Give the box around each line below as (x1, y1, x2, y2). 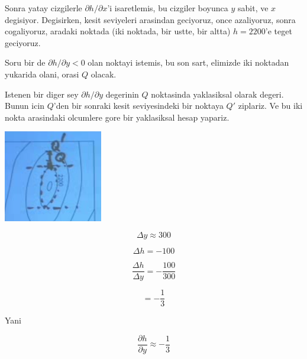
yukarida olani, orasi (5, 67, 79, 80)
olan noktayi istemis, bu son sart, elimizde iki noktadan (88, 56, 289, 69)
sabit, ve (237, 2, 269, 14)
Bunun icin (5, 99, 45, 112)
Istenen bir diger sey (5, 88, 79, 100)
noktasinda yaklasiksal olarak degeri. (151, 88, 284, 100)
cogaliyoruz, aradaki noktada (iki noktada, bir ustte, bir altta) (5, 25, 231, 37)
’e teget (265, 25, 292, 37)
